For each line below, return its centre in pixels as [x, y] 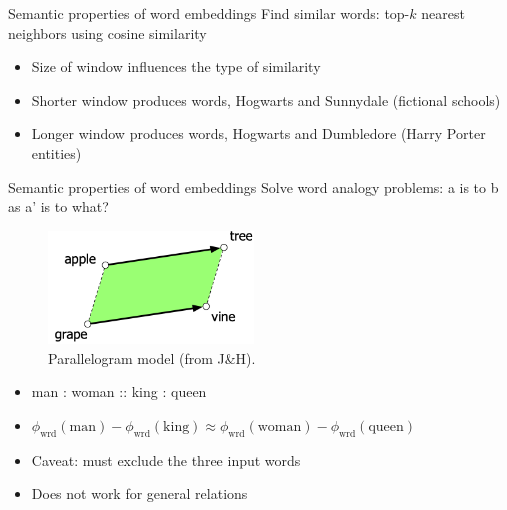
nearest [443, 13]
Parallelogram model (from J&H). [152, 357]
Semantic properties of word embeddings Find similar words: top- [209, 13]
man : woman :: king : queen [119, 391]
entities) [56, 152]
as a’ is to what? [58, 206]
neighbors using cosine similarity [107, 32]
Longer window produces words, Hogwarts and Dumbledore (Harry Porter [258, 133]
